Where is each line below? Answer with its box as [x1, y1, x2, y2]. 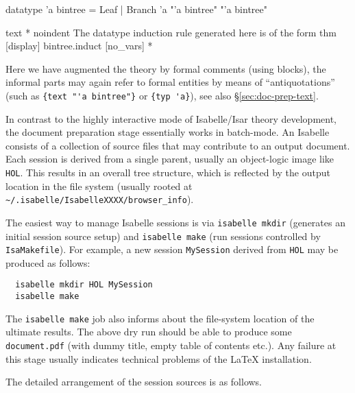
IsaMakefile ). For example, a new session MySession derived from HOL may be [5, 242, 339, 257]
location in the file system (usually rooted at [5, 178, 193, 193]
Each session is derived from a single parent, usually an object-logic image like [5, 152, 334, 166]
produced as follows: [5, 255, 90, 270]
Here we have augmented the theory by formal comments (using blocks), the [5, 61, 326, 75]
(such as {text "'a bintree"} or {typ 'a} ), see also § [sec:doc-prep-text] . [5, 88, 319, 102]
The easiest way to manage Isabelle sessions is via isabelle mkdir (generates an [5, 215, 345, 229]
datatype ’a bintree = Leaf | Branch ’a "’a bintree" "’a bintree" [5, 2, 267, 16]
